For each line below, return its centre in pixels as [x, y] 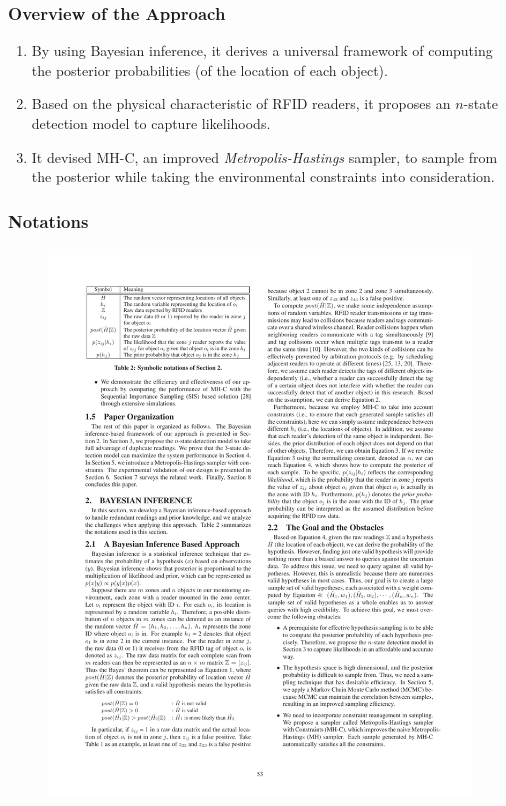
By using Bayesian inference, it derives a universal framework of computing [262, 50]
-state [480, 103]
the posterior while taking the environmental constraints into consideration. [263, 176]
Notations [48, 220]
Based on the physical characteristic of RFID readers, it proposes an [241, 103]
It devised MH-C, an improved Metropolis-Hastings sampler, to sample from [264, 156]
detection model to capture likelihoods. [151, 123]
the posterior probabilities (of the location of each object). [209, 69]
